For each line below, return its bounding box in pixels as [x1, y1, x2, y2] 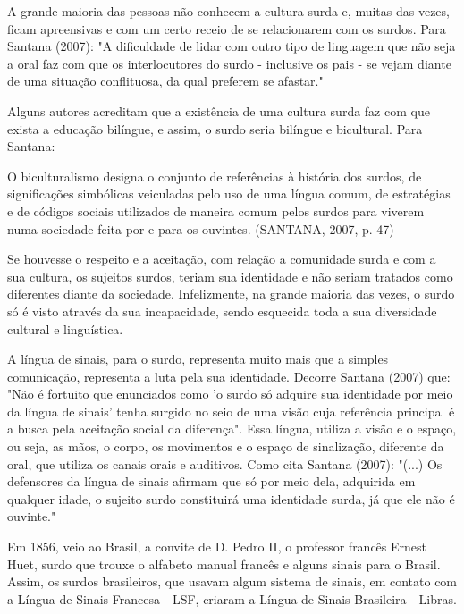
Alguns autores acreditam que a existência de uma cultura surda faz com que [7, 101, 430, 120]
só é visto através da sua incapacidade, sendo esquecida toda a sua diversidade [7, 301, 437, 320]
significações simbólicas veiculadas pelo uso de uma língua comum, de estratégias [7, 184, 451, 203]
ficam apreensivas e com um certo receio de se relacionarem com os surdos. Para [7, 19, 446, 38]
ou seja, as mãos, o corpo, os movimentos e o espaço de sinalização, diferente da [7, 437, 444, 456]
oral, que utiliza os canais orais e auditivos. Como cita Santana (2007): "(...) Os [7, 454, 443, 473]
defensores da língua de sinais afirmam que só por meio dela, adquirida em [7, 472, 416, 491]
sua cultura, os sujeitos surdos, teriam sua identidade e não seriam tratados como [7, 266, 453, 285]
